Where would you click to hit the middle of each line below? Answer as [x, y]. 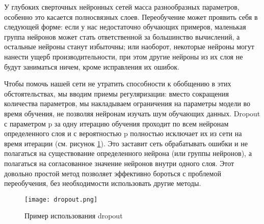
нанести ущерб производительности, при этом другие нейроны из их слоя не [124, 56]
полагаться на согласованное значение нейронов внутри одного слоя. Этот [119, 163]
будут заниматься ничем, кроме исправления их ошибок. [92, 66]
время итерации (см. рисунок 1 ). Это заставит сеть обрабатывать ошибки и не [126, 143]
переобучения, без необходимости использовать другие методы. [103, 183]
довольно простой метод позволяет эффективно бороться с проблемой [113, 173]
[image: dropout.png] [61, 199]
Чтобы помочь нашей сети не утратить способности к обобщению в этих [118, 84]
